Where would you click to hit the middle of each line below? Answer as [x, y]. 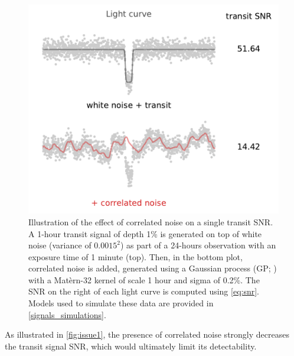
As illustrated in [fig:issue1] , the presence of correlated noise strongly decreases [147, 334]
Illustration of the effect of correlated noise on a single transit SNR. [151, 221]
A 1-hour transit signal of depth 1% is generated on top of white [145, 233]
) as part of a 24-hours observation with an [198, 245]
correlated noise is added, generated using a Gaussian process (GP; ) [153, 268]
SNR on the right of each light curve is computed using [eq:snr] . [144, 291]
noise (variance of [60, 245]
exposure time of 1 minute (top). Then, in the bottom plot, [135, 256]
